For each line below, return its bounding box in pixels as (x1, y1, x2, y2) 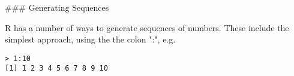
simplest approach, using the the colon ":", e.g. (5, 33, 176, 45)
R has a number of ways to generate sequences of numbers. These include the (5, 21, 289, 34)
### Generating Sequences (5, 1, 109, 13)
